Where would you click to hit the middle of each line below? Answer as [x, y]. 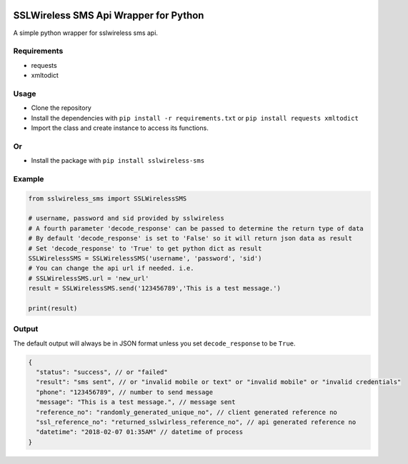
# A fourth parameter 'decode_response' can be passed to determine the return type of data [196, 228]
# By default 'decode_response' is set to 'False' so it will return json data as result [190, 238]
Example [29, 178]
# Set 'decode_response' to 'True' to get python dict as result [145, 248]
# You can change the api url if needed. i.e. [111, 268]
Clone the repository [61, 108]
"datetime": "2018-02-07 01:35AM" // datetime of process [140, 432]
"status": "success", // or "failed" [102, 372]
